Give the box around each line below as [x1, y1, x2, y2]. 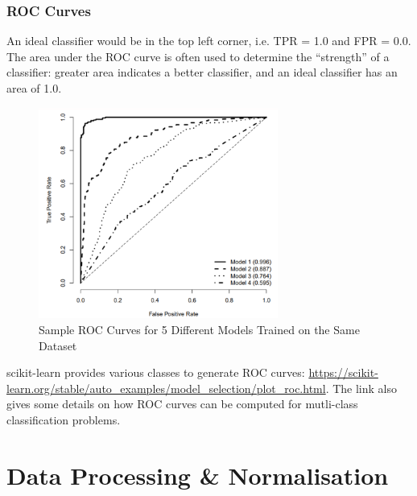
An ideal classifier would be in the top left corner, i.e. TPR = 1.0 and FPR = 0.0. [6, 32, 411, 49]
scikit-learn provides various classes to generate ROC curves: [6, 364, 305, 381]
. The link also [325, 379, 398, 396]
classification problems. [6, 411, 121, 428]
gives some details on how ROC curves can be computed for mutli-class [6, 395, 358, 412]
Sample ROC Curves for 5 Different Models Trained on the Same [39, 321, 360, 338]
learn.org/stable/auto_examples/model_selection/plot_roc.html [6, 379, 326, 396]
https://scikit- [308, 364, 378, 381]
